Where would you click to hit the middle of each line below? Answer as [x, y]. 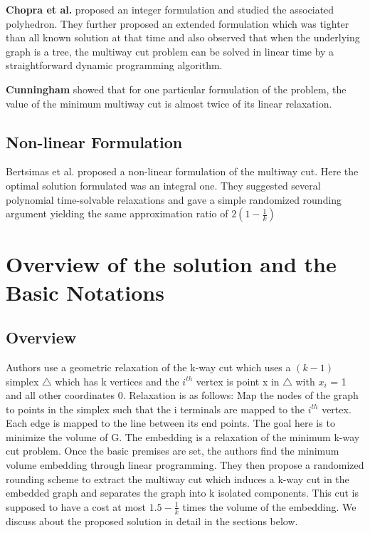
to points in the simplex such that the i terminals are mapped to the [155, 409]
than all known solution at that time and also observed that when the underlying [183, 37]
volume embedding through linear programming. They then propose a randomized [185, 465]
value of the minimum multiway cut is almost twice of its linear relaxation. [169, 103]
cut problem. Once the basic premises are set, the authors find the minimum [173, 451]
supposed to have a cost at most [76, 506]
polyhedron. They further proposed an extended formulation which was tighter [178, 23]
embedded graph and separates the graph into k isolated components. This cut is [183, 493]
